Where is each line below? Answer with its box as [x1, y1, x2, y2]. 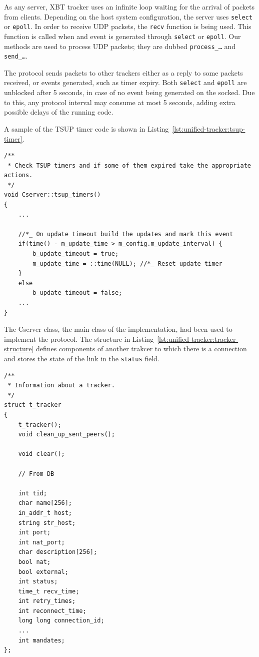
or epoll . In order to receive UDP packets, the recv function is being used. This [4, 21, 251, 32]
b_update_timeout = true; [32, 250, 119, 258]
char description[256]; [18, 548, 97, 556]
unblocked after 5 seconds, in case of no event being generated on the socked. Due [4, 87, 255, 98]
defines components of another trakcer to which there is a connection [35, 343, 247, 354]
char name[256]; [18, 499, 72, 507]
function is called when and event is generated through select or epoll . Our [4, 31, 241, 41]
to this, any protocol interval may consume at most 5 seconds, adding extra [4, 97, 235, 107]
